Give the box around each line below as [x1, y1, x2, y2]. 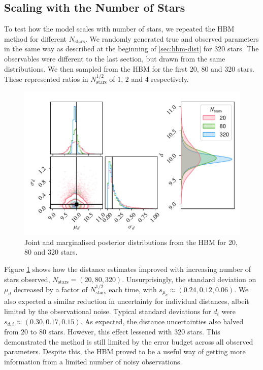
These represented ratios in [4, 73, 88, 84]
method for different [4, 33, 67, 44]
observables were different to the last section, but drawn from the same [4, 53, 225, 64]
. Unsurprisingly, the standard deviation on [122, 273, 256, 284]
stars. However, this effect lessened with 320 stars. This [48, 326, 220, 337]
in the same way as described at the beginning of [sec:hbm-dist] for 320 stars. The [4, 43, 259, 54]
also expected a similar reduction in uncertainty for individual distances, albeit [4, 296, 249, 306]
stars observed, [4, 273, 50, 284]
